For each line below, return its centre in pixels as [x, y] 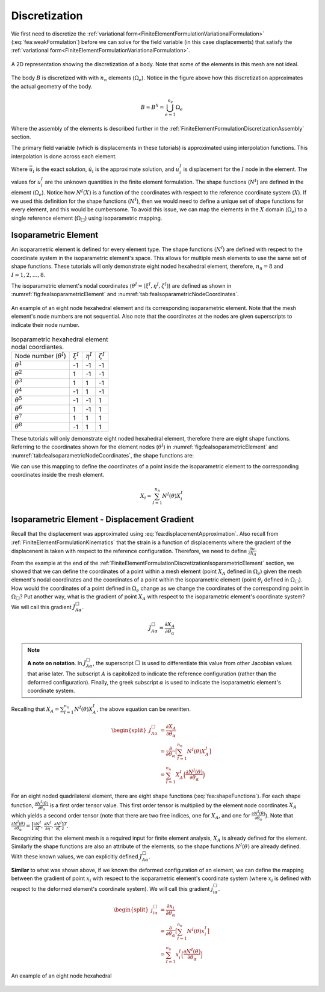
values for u [26, 182]
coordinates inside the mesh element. [58, 475]
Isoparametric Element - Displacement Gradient [103, 520]
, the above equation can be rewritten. [144, 709]
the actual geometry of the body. [52, 86]
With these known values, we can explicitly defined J [77, 857]
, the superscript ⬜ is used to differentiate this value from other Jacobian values [192, 663]
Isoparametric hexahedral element [60, 339]
